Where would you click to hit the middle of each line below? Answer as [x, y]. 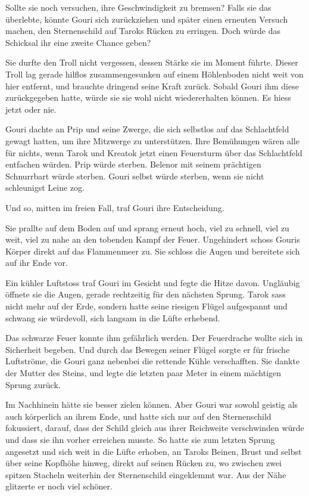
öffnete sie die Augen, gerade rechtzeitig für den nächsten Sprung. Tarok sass [146, 294]
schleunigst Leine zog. [45, 187]
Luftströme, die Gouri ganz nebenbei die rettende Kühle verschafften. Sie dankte [153, 361]
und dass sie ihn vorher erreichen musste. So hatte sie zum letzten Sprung [140, 439]
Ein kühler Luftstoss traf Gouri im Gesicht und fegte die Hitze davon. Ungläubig [153, 282]
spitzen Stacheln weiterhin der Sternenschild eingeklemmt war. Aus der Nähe [146, 474]
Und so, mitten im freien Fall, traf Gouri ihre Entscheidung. [115, 207]
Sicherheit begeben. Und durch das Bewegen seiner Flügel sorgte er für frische [148, 349]
